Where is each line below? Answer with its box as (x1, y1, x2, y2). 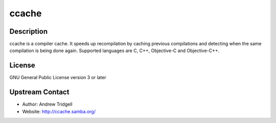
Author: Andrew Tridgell (22, 101, 73, 107)
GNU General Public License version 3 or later (9, 75, 107, 81)
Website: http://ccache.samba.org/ (22, 108, 96, 114)
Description (9, 27, 48, 36)
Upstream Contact (9, 88, 70, 96)
